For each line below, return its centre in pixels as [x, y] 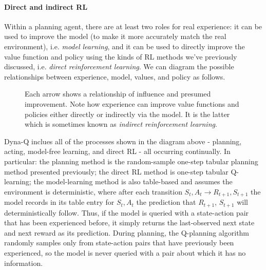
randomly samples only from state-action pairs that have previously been [119, 243]
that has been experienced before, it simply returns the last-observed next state [129, 223]
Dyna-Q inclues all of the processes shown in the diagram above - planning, [123, 141]
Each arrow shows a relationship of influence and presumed [118, 94]
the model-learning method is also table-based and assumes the [133, 181]
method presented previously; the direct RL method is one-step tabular [116, 171]
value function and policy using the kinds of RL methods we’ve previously [121, 56]
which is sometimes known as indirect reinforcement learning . [121, 124]
